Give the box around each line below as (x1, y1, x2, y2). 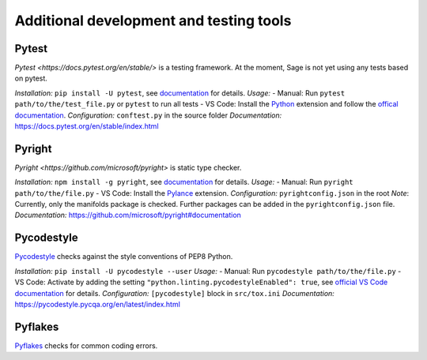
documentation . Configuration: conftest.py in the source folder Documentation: (14, 111, 282, 120)
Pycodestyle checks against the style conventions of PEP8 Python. (14, 252, 233, 261)
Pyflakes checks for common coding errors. (14, 340, 158, 351)
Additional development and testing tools (14, 12, 292, 29)
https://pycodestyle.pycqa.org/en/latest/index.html (14, 299, 181, 309)
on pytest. (14, 73, 47, 83)
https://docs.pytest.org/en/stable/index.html (14, 122, 159, 131)
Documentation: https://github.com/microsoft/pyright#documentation (14, 210, 241, 220)
